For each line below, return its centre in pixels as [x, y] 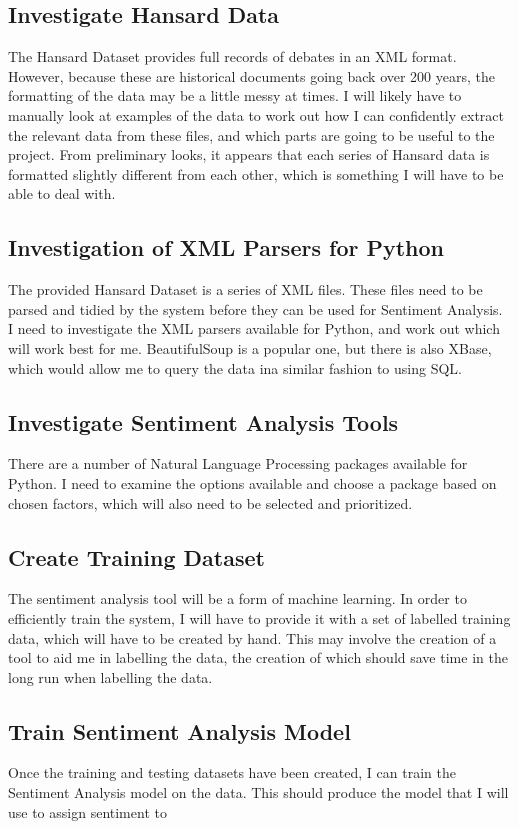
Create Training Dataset [136, 556]
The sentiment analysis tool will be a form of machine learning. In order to [237, 598]
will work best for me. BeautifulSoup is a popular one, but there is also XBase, [250, 347]
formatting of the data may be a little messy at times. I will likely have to [235, 95]
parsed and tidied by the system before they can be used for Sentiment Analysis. [255, 308]
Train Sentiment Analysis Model [179, 730]
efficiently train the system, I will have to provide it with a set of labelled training [259, 617]
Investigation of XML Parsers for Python [226, 247]
